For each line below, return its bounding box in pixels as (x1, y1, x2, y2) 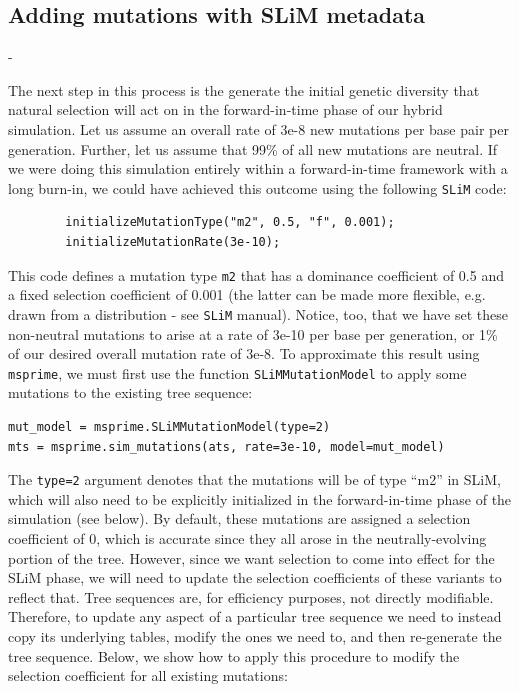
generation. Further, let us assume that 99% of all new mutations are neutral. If (8, 138, 498, 159)
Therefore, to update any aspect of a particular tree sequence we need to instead (8, 606, 502, 627)
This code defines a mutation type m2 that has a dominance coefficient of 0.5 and (8, 264, 504, 285)
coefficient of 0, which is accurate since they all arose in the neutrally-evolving (8, 527, 487, 548)
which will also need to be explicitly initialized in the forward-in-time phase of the (8, 488, 512, 509)
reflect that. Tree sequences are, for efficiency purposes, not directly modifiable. (8, 586, 494, 607)
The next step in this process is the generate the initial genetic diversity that (8, 79, 480, 100)
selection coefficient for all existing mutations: (8, 665, 288, 686)
